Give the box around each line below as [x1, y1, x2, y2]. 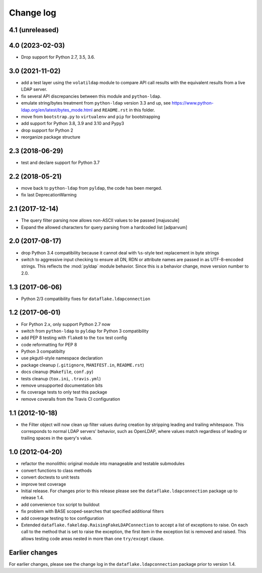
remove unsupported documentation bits [21, 382, 103, 389]
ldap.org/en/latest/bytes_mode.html [21, 107, 93, 113]
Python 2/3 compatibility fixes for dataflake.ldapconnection [21, 296, 150, 302]
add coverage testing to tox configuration [21, 515, 104, 521]
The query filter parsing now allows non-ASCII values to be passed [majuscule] [21, 217, 180, 223]
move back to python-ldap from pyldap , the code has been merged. [21, 185, 163, 191]
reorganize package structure [21, 134, 81, 140]
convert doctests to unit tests [21, 474, 80, 480]
